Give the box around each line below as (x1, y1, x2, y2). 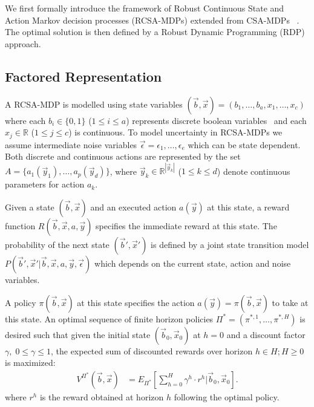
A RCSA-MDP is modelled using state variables (5, 97, 183, 110)
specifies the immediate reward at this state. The (96, 219, 277, 232)
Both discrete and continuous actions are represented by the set (5, 150, 241, 163)
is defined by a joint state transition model (151, 238, 309, 250)
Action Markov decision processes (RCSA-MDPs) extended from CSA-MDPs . (5, 13, 299, 26)
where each (5, 114, 46, 126)
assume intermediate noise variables (5, 138, 137, 151)
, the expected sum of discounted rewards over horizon (50, 344, 253, 357)
